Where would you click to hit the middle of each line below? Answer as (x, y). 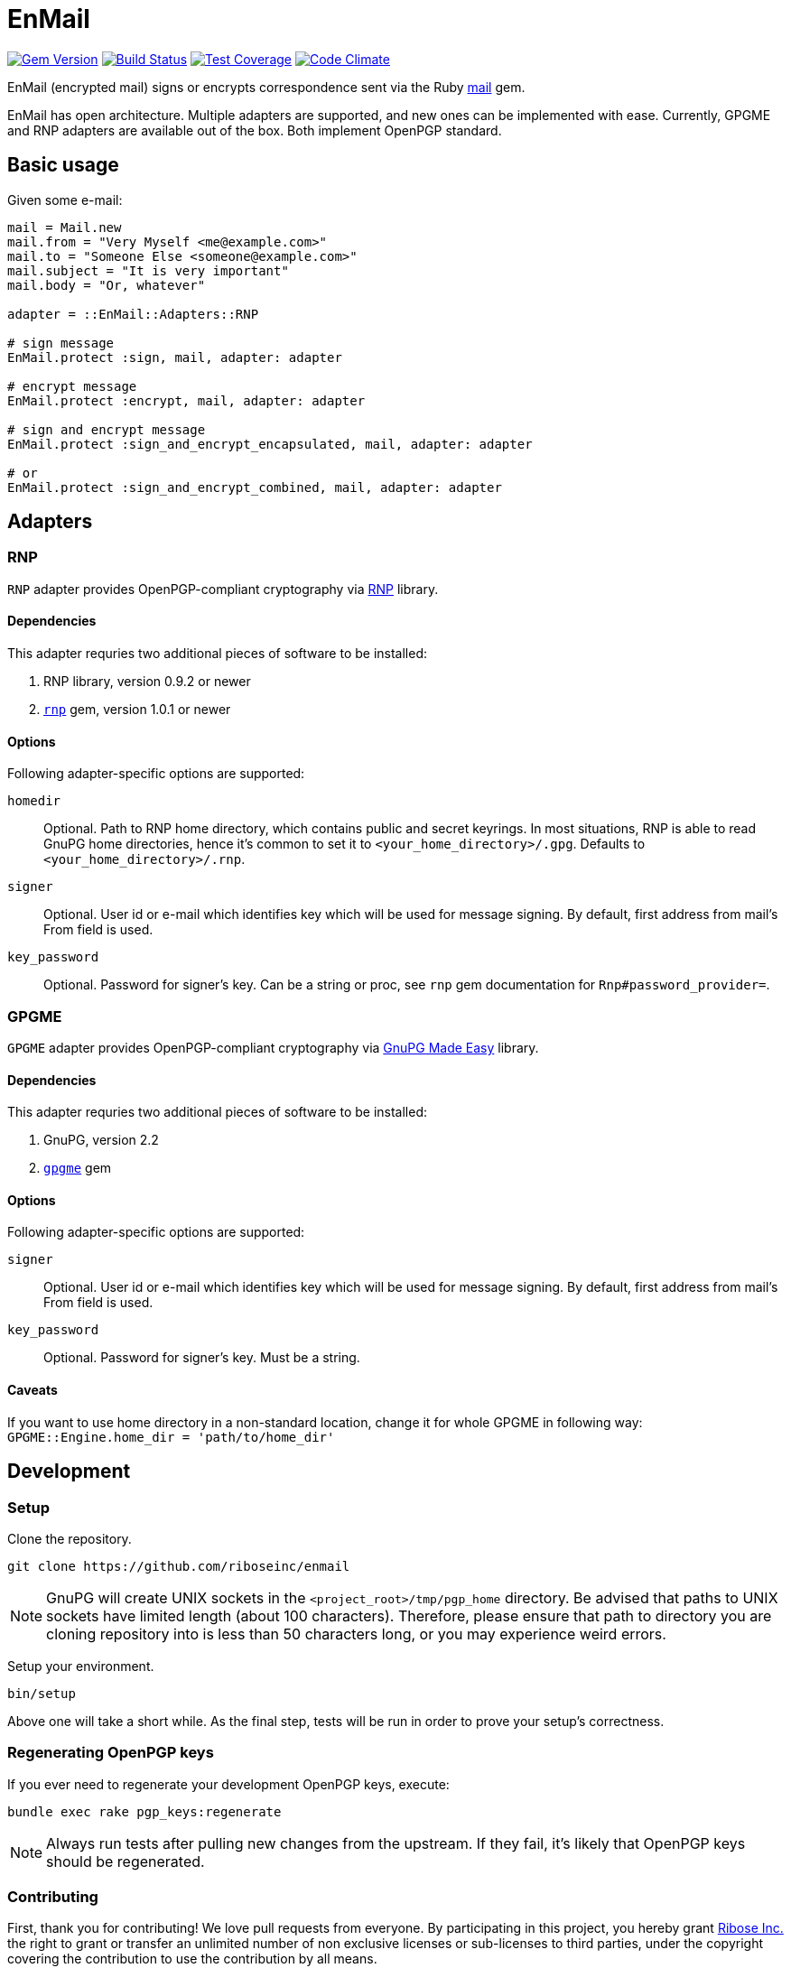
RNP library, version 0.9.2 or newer (147, 682)
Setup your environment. (81, 1666)
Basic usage (63, 165)
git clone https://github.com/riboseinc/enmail (179, 1566)
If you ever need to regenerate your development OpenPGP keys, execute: (228, 1784)
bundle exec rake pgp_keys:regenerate (144, 1811)
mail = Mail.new (65, 227)
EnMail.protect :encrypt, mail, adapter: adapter (186, 400)
